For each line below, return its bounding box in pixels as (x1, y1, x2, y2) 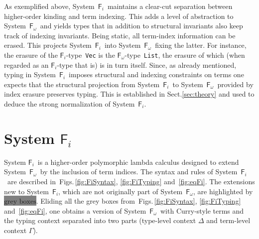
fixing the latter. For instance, (155, 40, 247, 50)
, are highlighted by (193, 186, 253, 196)
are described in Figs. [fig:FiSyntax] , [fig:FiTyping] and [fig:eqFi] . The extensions (7, 176, 255, 186)
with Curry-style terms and (160, 205, 244, 216)
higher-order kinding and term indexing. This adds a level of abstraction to (4, 10, 234, 21)
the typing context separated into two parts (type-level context (4, 215, 196, 226)
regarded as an (4, 59, 49, 70)
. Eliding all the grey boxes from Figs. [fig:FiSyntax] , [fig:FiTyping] (36, 196, 241, 206)
